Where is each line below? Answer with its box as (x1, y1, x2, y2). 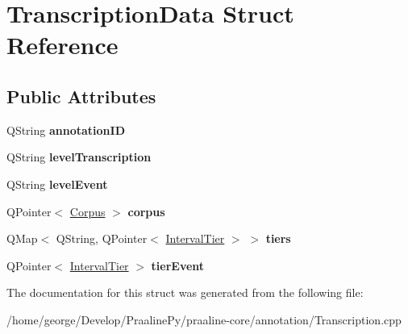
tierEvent (151, 257, 205, 273)
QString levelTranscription (6, 148, 152, 165)
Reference (6, 28, 119, 61)
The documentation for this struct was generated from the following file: (6, 284, 364, 301)
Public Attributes (6, 83, 156, 108)
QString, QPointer (56, 230, 148, 247)
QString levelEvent (6, 175, 108, 192)
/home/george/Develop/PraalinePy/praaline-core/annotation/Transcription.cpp (6, 311, 402, 328)
